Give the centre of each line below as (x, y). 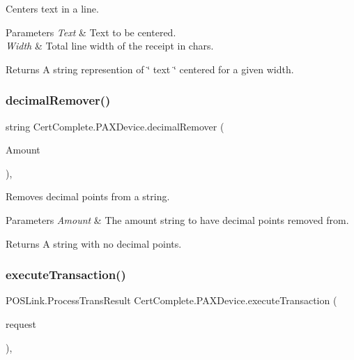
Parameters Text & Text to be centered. (91, 32)
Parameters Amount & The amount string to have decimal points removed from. (177, 219)
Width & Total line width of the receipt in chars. (110, 46)
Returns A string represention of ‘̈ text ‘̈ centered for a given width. (150, 69)
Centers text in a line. (52, 8)
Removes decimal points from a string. (88, 196)
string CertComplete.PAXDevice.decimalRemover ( (115, 126)
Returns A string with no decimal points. (94, 243)
